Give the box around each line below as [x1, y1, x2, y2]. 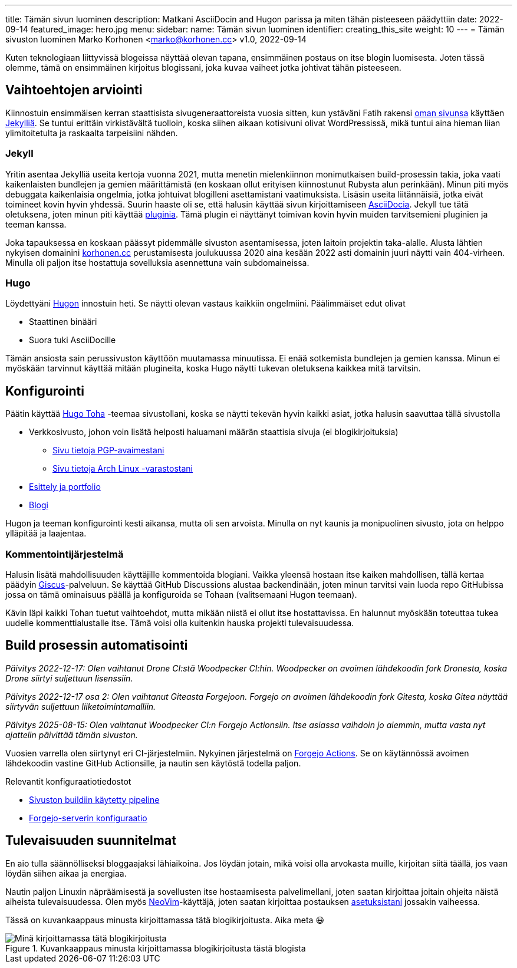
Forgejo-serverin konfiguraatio [29, 812, 147, 823]
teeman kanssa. [5, 219, 67, 229]
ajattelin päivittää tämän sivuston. [5, 729, 138, 740]
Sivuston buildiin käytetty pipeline [29, 794, 160, 805]
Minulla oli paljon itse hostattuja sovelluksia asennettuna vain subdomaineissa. [5, 257, 309, 268]
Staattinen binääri [29, 317, 97, 327]
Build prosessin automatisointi [5, 638, 188, 653]
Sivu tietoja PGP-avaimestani [52, 445, 164, 456]
